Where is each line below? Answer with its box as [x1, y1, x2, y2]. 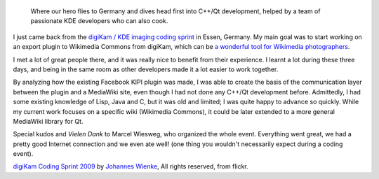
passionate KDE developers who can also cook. [30, 17, 168, 25]
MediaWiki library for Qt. [13, 117, 84, 125]
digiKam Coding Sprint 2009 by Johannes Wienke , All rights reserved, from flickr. [13, 162, 248, 171]
